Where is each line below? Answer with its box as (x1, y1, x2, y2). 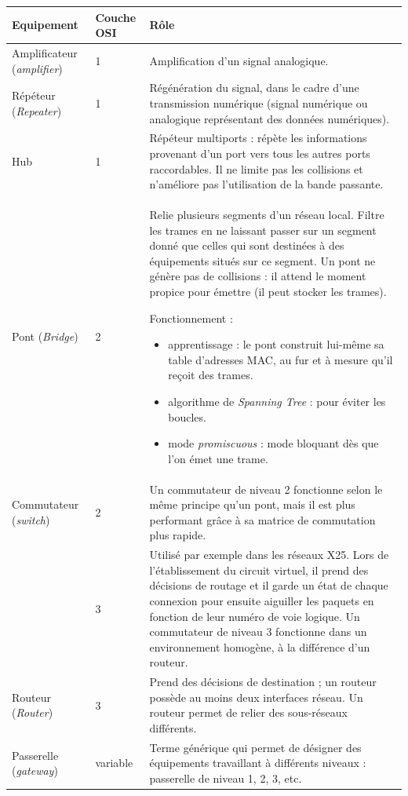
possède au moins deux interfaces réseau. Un (149, 688, 363, 705)
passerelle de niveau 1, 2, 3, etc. (149, 770, 302, 787)
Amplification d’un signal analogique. (149, 52, 329, 68)
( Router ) (12, 704, 53, 721)
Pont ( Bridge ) (12, 328, 78, 345)
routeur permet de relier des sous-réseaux (149, 704, 348, 721)
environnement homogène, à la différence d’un (149, 638, 370, 655)
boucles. (168, 408, 206, 425)
